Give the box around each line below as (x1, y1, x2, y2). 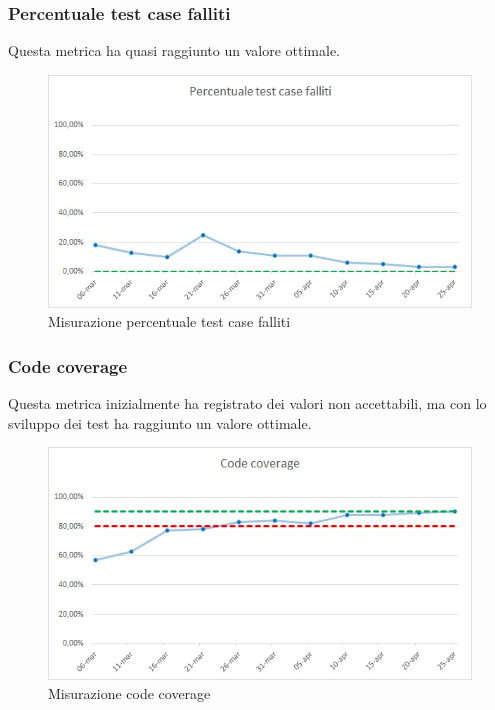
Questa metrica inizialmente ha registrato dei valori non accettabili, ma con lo (8, 392, 487, 413)
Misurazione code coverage (48, 683, 211, 704)
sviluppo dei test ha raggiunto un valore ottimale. (8, 412, 312, 433)
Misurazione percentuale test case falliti (48, 311, 291, 332)
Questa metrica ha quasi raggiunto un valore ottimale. (8, 40, 340, 61)
